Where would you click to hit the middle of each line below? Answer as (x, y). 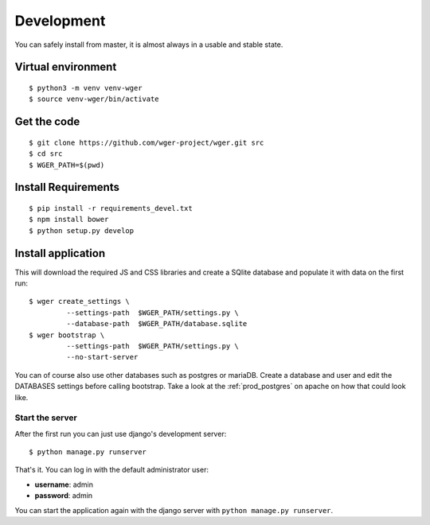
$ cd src (46, 154)
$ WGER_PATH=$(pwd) (67, 165)
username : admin (64, 484)
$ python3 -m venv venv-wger (86, 88)
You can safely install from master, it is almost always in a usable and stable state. (149, 45)
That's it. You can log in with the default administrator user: (111, 470)
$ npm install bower (69, 220)
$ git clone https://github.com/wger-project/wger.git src (147, 142)
